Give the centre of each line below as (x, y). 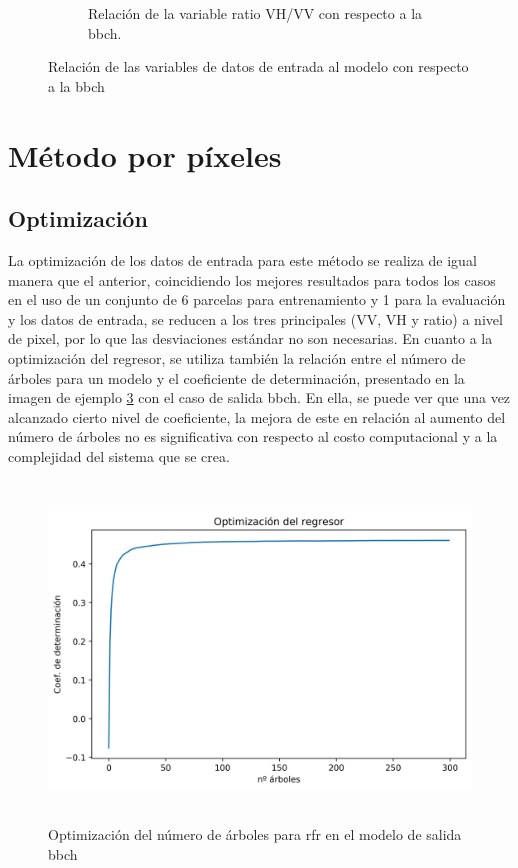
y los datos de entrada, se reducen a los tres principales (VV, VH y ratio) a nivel (255, 318)
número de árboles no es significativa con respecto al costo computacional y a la (253, 436)
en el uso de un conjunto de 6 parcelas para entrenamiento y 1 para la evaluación (257, 299)
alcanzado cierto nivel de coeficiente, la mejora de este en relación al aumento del (257, 416)
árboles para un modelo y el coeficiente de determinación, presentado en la (236, 377)
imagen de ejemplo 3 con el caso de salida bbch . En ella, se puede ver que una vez (259, 397)
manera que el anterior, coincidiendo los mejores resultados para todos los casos (252, 279)
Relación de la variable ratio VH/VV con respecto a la (255, 13)
